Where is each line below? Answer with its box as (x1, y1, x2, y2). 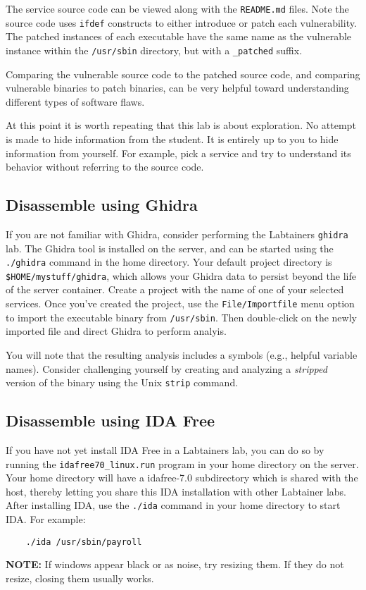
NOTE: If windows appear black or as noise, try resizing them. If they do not (6, 557, 344, 572)
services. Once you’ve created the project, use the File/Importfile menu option (6, 296, 355, 311)
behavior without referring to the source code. (6, 159, 204, 174)
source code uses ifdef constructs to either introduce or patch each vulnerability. (6, 15, 357, 30)
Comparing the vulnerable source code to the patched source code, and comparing (6, 66, 360, 81)
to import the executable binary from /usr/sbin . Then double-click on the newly (6, 309, 357, 324)
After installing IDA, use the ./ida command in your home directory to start (6, 498, 341, 512)
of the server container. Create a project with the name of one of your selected (6, 282, 344, 297)
